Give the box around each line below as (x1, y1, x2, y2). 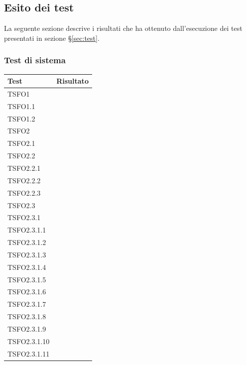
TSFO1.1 (7, 101, 35, 111)
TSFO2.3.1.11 (7, 348, 50, 359)
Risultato (56, 76, 89, 86)
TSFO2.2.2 (7, 175, 41, 185)
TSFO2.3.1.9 (7, 323, 46, 334)
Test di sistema (4, 54, 66, 66)
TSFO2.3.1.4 (7, 261, 46, 272)
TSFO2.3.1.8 (7, 311, 46, 322)
